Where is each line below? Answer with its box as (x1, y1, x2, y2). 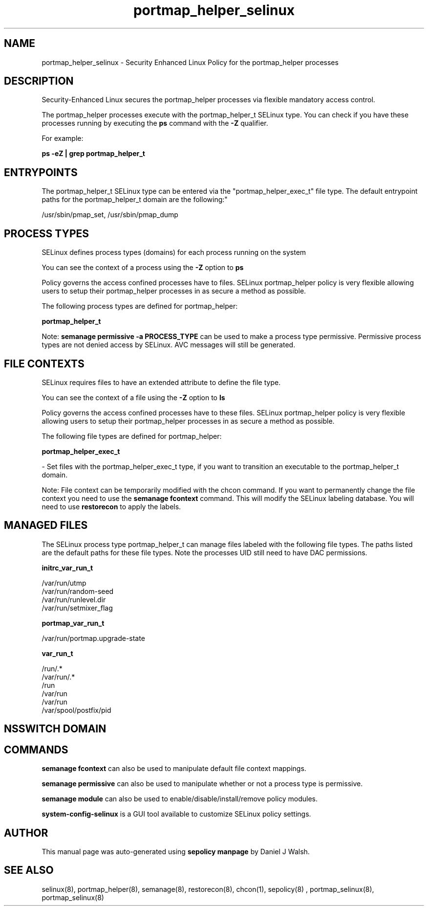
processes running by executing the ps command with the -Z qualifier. (42, 119, 268, 128)
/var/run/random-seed (42, 587, 114, 595)
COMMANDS (4, 743, 68, 756)
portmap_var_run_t (42, 618, 105, 627)
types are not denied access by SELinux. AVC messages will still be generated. (42, 341, 296, 349)
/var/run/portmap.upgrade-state (42, 634, 145, 642)
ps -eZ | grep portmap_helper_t (42, 149, 145, 158)
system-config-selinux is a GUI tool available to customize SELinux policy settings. (42, 810, 311, 819)
